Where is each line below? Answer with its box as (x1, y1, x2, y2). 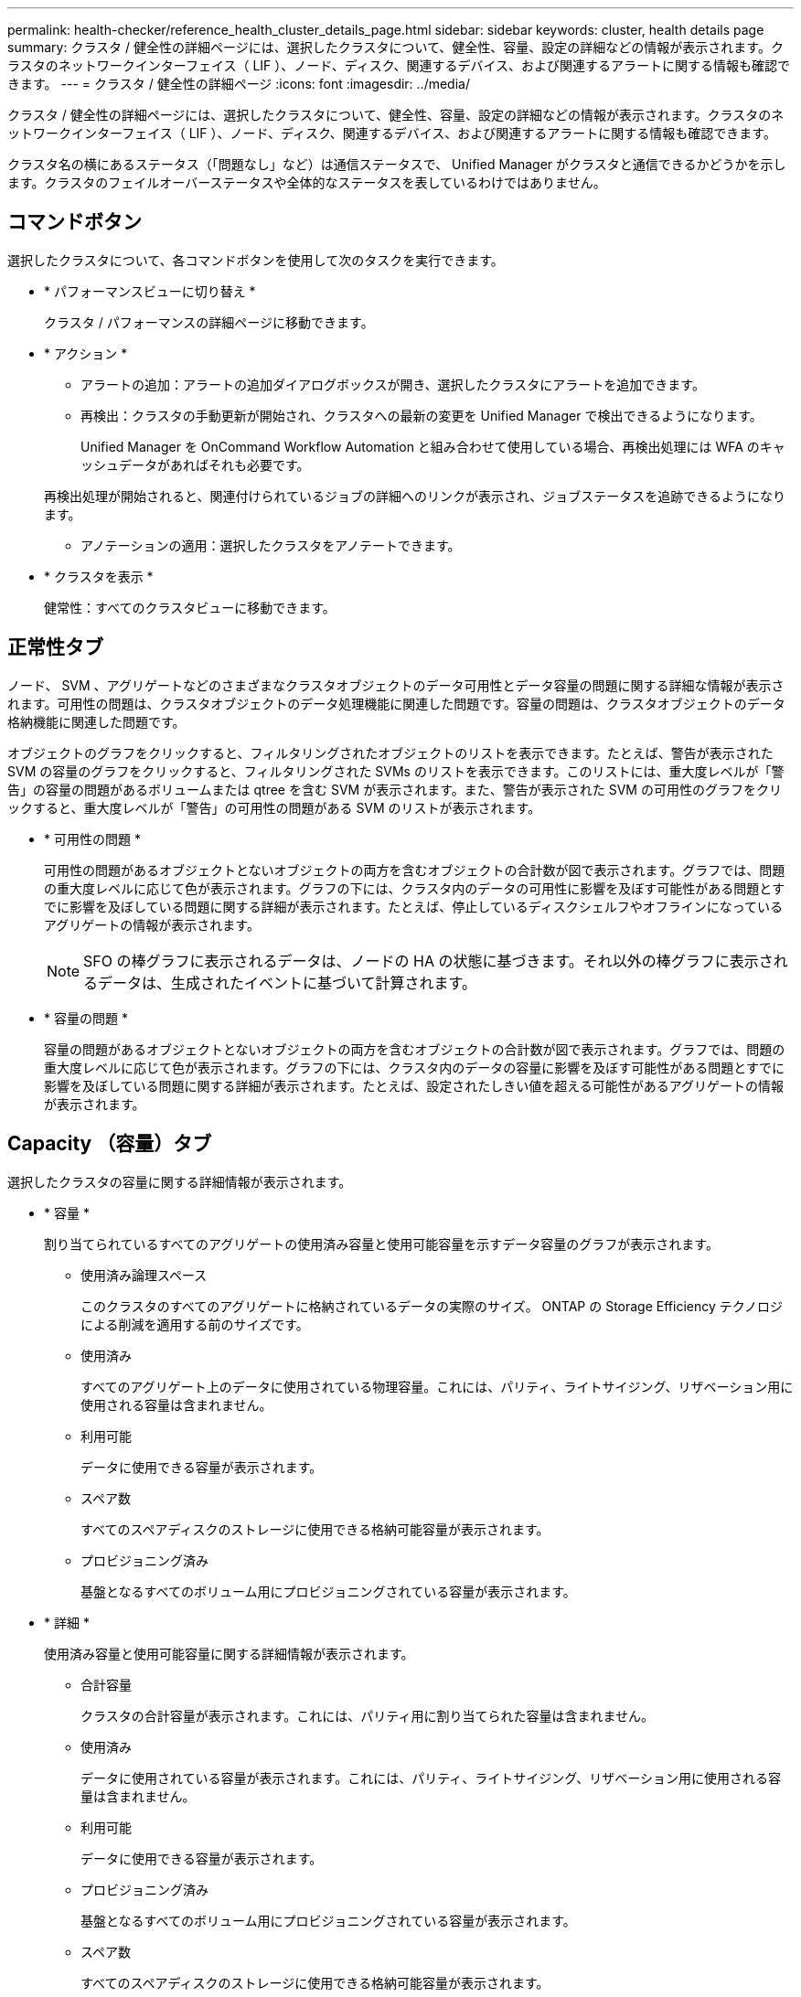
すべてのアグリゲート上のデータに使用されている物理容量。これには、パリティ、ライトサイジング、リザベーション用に (80, 1378, 794, 1394)
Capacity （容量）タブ (7, 1132, 212, 1156)
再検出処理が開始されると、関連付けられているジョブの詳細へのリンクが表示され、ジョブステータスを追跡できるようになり (44, 487, 785, 504)
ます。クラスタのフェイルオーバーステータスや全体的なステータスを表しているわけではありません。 (7, 175, 606, 190)
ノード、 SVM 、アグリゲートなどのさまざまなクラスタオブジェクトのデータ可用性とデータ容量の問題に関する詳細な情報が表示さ (7, 677, 785, 693)
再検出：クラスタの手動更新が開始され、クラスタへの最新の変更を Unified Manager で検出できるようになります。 (80, 407, 763, 423)
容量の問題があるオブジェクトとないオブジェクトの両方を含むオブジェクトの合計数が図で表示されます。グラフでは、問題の (44, 1041, 785, 1057)
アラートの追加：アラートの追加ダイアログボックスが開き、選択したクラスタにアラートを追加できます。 (80, 376, 705, 392)
